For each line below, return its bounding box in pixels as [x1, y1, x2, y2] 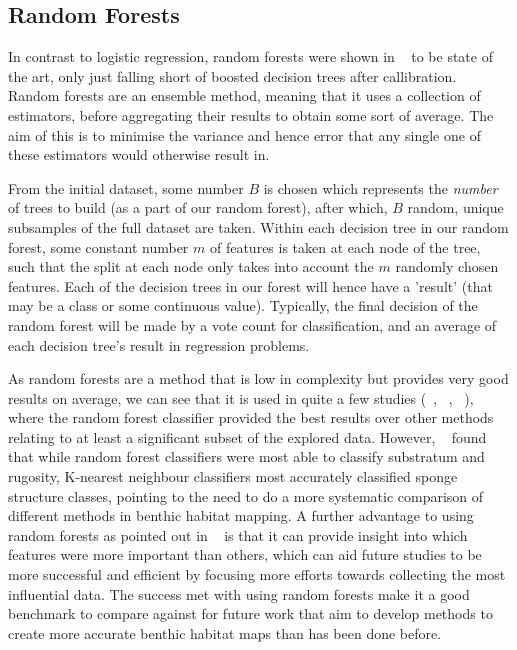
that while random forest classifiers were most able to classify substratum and [8, 446, 485, 467]
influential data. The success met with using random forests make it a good [8, 583, 470, 604]
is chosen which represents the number [263, 177, 498, 198]
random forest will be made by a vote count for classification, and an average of [8, 314, 497, 335]
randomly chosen [395, 256, 499, 277]
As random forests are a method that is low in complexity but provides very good [8, 368, 509, 389]
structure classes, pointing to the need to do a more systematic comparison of [8, 485, 484, 506]
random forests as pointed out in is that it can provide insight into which [8, 524, 468, 545]
